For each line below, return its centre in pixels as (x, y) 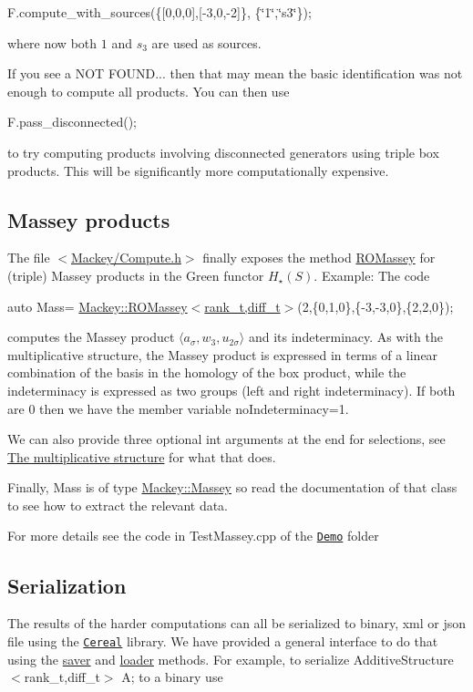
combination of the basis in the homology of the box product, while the (207, 372)
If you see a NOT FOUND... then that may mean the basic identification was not (235, 73)
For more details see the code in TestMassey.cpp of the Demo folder (193, 536)
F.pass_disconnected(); (72, 122)
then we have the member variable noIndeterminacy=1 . (194, 408)
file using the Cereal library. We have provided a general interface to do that (223, 640)
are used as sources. (206, 42)
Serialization (67, 585)
